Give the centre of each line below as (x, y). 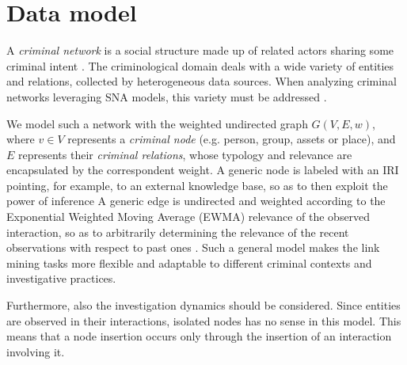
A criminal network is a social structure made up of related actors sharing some (200, 50)
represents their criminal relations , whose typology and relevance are (185, 154)
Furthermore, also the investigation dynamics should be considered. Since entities (203, 305)
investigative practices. (61, 278)
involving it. (36, 351)
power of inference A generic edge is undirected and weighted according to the (196, 201)
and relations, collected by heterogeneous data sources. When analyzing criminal (202, 81)
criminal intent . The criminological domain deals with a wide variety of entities (200, 65)
